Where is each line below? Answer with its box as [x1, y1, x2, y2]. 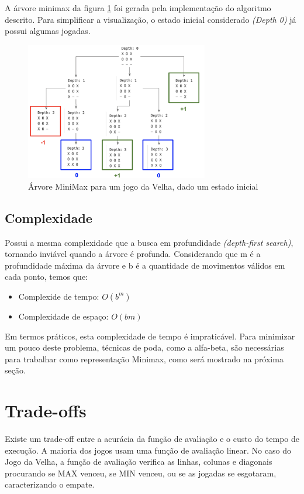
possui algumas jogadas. [5, 25, 91, 37]
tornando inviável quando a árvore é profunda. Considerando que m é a [5, 248, 261, 260]
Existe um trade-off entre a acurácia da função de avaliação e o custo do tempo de [5, 433, 300, 444]
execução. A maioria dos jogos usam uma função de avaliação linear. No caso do [5, 444, 291, 456]
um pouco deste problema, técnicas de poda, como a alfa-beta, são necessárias [5, 341, 284, 354]
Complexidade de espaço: [18, 310, 109, 322]
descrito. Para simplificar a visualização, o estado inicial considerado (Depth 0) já [5, 13, 296, 25]
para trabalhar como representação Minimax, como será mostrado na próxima [5, 352, 284, 365]
